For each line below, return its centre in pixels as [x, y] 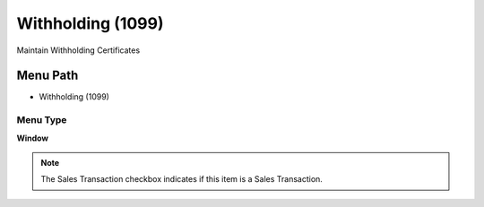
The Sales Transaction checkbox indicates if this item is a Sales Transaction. [181, 179]
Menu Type [42, 120]
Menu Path [48, 76]
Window [33, 138]
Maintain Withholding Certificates [78, 50]
